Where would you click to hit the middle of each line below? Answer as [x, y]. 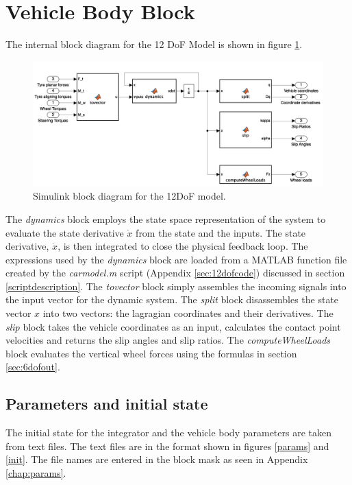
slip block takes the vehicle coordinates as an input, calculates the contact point [173, 326]
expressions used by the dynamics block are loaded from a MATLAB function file [176, 259]
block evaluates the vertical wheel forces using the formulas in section [151, 353]
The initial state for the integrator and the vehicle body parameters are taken [168, 433]
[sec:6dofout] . [33, 367]
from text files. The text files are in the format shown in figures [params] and [167, 446]
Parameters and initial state [107, 404]
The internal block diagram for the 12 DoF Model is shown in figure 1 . [154, 44]
